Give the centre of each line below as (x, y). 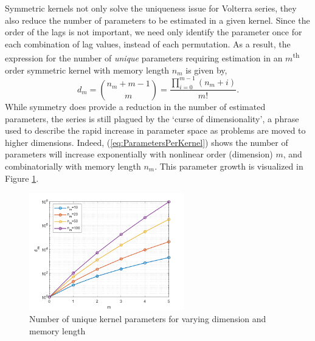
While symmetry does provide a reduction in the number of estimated (135, 106)
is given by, (206, 70)
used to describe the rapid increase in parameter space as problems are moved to (155, 130)
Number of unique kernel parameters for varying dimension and (148, 319)
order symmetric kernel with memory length (87, 70)
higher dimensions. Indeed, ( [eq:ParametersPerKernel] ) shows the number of (147, 142)
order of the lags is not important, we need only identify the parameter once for (154, 32)
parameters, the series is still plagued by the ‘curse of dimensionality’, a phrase (152, 118)
